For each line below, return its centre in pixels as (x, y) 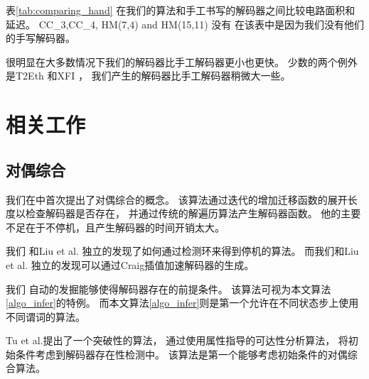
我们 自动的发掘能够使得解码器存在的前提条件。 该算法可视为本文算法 (169, 289)
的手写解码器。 (41, 38)
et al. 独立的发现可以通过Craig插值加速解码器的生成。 (130, 264)
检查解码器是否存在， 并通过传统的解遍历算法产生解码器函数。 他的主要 (193, 213)
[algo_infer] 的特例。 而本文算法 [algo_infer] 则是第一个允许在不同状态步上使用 (182, 303)
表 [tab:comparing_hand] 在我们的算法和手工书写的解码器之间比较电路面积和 (181, 10)
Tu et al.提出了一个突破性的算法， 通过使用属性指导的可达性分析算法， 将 (177, 340)
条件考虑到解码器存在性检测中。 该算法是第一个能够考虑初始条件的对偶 (181, 354)
